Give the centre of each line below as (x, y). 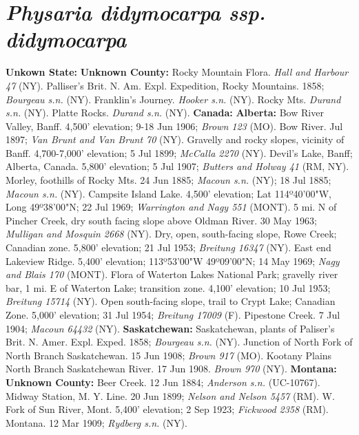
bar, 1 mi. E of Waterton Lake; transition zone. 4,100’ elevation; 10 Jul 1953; (168, 287)
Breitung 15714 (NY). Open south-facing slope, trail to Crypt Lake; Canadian (171, 301)
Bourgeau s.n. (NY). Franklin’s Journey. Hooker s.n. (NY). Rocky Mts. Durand (173, 99)
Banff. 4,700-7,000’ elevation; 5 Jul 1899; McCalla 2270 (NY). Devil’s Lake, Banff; (179, 152)
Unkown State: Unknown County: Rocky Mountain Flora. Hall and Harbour (177, 72)
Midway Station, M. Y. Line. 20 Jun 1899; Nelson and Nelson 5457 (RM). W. (170, 395)
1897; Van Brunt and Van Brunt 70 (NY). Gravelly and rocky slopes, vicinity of (175, 139)
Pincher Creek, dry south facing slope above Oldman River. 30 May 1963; (161, 220)
